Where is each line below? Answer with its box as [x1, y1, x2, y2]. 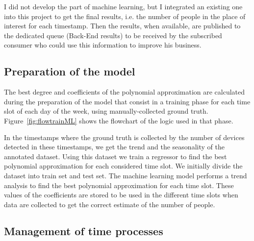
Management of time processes [4, 223, 163, 238]
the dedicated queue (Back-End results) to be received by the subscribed [4, 30, 222, 40]
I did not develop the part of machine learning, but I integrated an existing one [4, 1, 243, 11]
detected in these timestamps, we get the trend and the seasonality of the [4, 142, 225, 152]
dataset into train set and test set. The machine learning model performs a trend [4, 170, 247, 180]
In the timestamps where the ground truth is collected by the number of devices [4, 132, 245, 142]
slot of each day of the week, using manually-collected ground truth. [4, 106, 208, 116]
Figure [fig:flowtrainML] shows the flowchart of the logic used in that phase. [4, 115, 233, 125]
